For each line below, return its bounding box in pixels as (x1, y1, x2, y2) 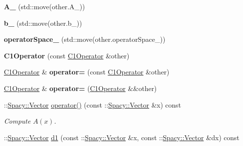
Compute (4, 116, 31, 126)
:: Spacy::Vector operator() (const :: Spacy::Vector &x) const (4, 99, 181, 109)
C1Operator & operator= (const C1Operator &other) (4, 67, 170, 77)
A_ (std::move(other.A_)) (4, 1, 85, 11)
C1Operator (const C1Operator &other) (4, 50, 130, 60)
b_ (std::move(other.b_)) (4, 18, 82, 28)
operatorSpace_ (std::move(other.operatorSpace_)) (4, 34, 166, 44)
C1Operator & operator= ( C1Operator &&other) (4, 83, 157, 93)
